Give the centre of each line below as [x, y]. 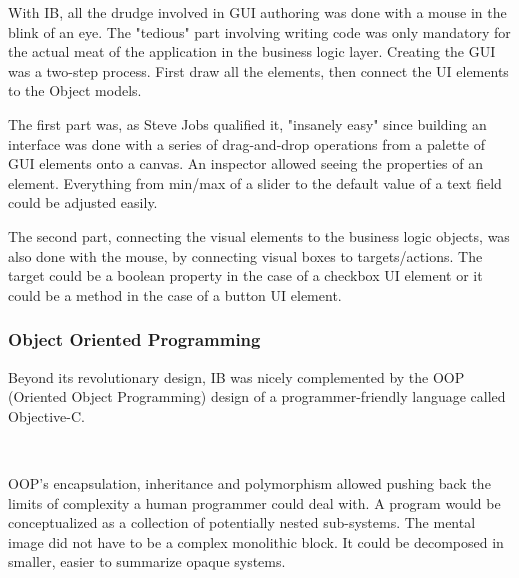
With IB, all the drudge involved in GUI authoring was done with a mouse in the [257, 12]
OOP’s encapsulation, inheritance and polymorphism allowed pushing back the [249, 482]
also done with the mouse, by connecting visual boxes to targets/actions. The [245, 255]
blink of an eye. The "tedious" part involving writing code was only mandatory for [259, 31]
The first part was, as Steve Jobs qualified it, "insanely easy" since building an [247, 123]
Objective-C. [46, 415]
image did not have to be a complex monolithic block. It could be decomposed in [256, 541]
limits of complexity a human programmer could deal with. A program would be [254, 502]
